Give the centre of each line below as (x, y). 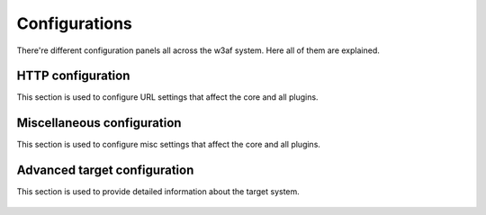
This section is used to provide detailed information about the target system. (158, 192)
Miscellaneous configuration (99, 123)
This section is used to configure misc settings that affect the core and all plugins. (169, 145)
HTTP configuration (73, 76)
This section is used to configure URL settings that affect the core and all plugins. (167, 97)
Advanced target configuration (105, 170)
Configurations (74, 23)
